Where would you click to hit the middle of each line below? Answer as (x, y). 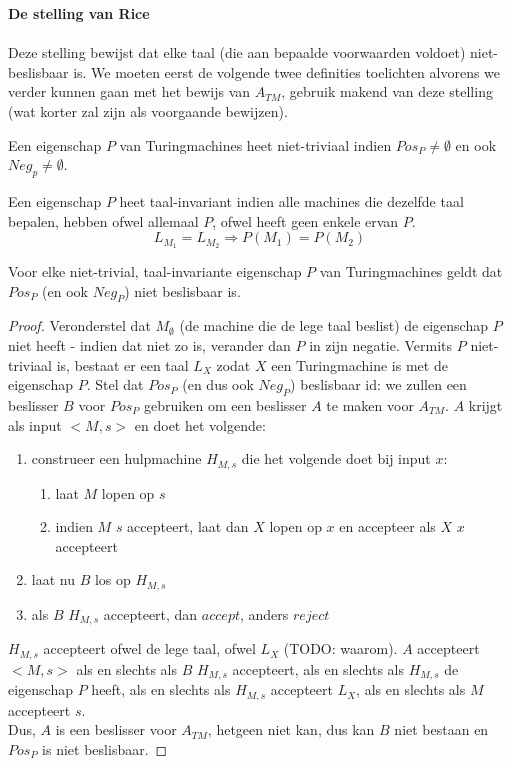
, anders (264, 613)
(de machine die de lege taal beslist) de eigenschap (334, 325)
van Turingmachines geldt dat (411, 271)
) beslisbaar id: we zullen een (378, 384)
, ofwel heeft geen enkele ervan (305, 220)
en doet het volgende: (200, 424)
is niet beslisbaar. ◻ (105, 748)
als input (35, 424)
